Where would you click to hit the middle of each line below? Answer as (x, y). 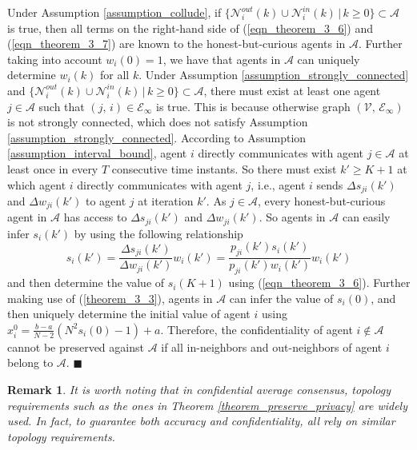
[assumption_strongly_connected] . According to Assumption (157, 137)
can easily (366, 217)
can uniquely (329, 59)
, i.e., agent (278, 184)
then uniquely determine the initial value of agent (129, 314)
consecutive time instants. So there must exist (224, 168)
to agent (106, 200)
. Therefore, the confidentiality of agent (257, 329)
